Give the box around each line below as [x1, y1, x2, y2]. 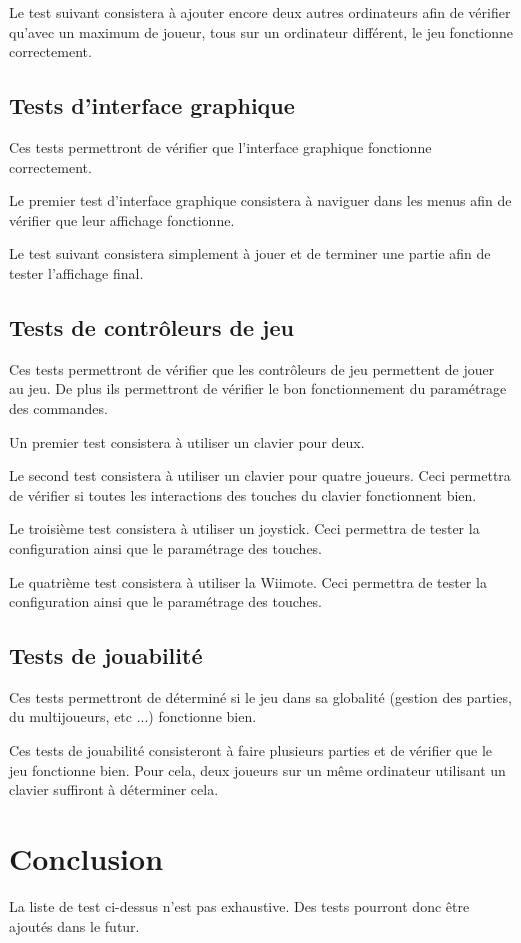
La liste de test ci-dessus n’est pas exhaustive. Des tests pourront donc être [9, 895, 470, 916]
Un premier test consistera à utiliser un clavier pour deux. [9, 431, 365, 452]
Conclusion [9, 838, 164, 879]
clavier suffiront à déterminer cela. [9, 779, 219, 800]
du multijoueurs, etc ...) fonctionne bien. [9, 706, 257, 727]
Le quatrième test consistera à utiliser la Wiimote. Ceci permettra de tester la [9, 571, 487, 592]
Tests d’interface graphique [9, 90, 295, 121]
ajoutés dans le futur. [9, 915, 140, 936]
